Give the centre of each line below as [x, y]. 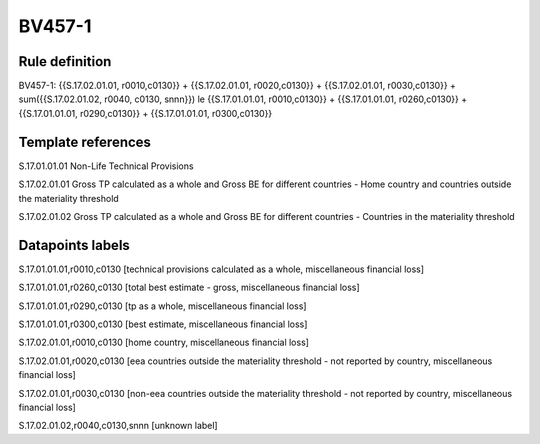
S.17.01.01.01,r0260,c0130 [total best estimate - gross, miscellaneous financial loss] [189, 287]
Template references [85, 141]
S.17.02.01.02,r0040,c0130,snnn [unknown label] [118, 426]
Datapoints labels [74, 245]
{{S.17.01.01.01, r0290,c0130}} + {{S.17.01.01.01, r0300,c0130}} [145, 113]
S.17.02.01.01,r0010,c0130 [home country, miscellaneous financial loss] [164, 342]
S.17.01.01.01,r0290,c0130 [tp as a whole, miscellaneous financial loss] [162, 306]
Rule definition [65, 61]
